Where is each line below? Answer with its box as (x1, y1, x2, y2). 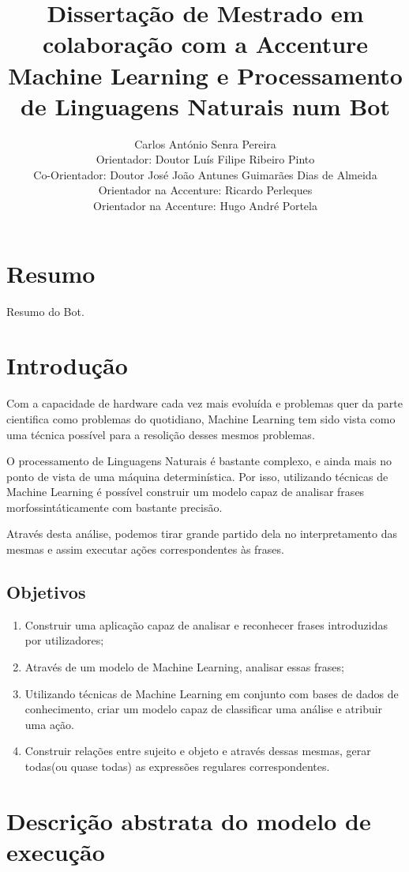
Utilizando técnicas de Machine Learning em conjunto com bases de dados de (24, 685, 399, 701)
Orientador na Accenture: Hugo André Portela (93, 197, 317, 214)
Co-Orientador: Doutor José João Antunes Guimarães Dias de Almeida (33, 166, 377, 182)
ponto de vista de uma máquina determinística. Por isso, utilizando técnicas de (6, 468, 388, 484)
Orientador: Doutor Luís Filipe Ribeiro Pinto (96, 151, 315, 167)
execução (6, 835, 105, 867)
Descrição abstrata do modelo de (6, 804, 371, 836)
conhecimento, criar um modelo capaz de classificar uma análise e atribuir (24, 701, 383, 717)
